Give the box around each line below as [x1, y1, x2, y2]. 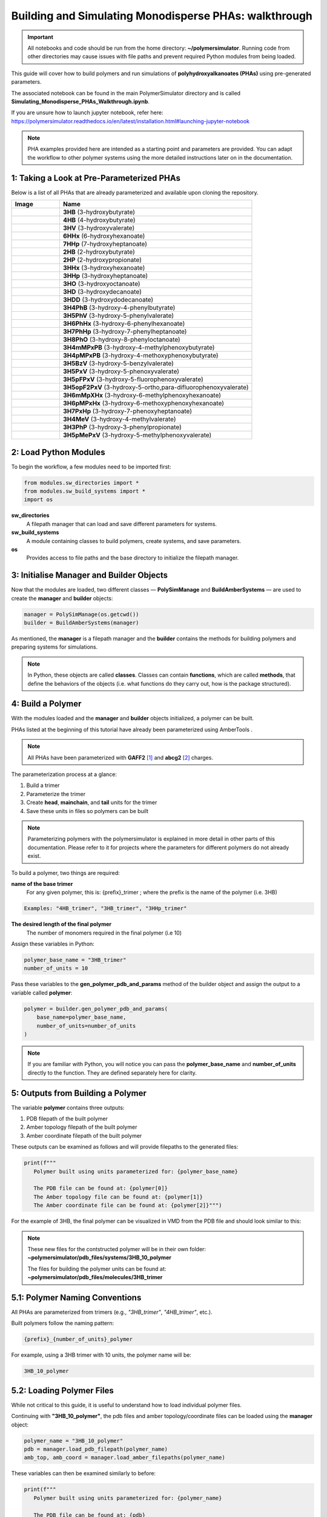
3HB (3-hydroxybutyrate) [62, 208, 136, 217]
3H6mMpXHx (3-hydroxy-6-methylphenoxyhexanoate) [62, 391, 221, 400]
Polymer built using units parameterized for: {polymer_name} [33, 1495, 222, 1501]
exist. [27, 853, 41, 860]
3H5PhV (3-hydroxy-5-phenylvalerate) [62, 311, 174, 320]
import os [24, 496, 53, 503]
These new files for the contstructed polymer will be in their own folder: [27, 1245, 206, 1252]
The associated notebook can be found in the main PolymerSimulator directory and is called [11, 89, 241, 96]
